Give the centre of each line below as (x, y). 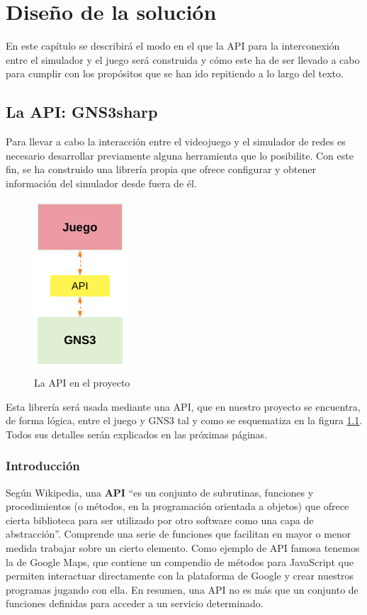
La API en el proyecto (82, 383)
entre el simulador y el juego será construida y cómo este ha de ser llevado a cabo (183, 59)
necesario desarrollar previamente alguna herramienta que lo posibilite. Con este (180, 155)
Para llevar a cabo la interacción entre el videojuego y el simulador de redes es (176, 142)
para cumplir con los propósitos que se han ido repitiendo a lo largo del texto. (175, 73)
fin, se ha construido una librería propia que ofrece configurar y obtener (161, 169)
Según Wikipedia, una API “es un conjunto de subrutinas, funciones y (160, 492)
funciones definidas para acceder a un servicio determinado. (135, 603)
